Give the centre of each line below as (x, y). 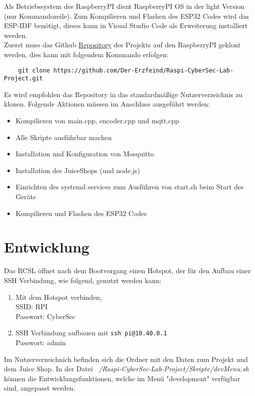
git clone (34, 70)
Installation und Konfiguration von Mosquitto (85, 154)
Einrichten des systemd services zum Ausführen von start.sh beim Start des (130, 187)
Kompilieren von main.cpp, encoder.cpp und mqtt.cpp (97, 121)
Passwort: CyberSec (45, 316)
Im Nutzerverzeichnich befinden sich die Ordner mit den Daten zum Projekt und (126, 359)
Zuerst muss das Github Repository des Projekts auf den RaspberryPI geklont (122, 45)
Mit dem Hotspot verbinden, (59, 297)
